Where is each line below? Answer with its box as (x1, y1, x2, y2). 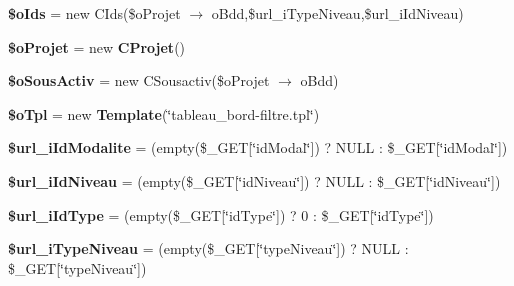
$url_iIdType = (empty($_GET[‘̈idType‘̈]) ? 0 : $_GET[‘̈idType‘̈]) (8, 204, 434, 225)
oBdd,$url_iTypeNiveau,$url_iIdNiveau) (211, 3, 464, 23)
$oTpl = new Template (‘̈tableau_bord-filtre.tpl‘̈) (8, 103, 320, 124)
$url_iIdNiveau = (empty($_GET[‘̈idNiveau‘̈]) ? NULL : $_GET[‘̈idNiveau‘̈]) (8, 170, 501, 191)
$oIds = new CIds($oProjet (8, 3, 181, 23)
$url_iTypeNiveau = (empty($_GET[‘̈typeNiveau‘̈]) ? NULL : (8, 238, 409, 259)
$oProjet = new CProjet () (8, 36, 186, 57)
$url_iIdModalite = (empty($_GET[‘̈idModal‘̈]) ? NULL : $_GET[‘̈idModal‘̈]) (8, 137, 508, 158)
